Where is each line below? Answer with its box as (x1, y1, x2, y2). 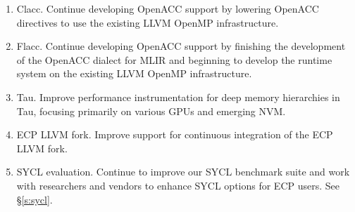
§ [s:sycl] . (16, 192, 53, 206)
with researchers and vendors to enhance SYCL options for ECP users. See (16, 178, 340, 192)
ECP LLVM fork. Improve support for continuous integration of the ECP (16, 127, 333, 142)
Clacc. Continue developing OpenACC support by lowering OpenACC (16, 1, 319, 15)
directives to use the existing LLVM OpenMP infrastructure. (16, 15, 279, 29)
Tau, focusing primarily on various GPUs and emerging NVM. (16, 103, 286, 118)
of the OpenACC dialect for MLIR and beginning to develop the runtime (16, 52, 332, 67)
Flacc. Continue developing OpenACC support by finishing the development (16, 39, 346, 53)
